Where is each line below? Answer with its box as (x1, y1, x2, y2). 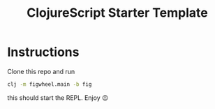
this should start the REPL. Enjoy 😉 (7, 93, 109, 102)
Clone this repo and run (7, 67, 75, 75)
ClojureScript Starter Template (27, 5, 208, 21)
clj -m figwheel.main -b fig (7, 80, 92, 88)
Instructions (7, 44, 80, 60)
